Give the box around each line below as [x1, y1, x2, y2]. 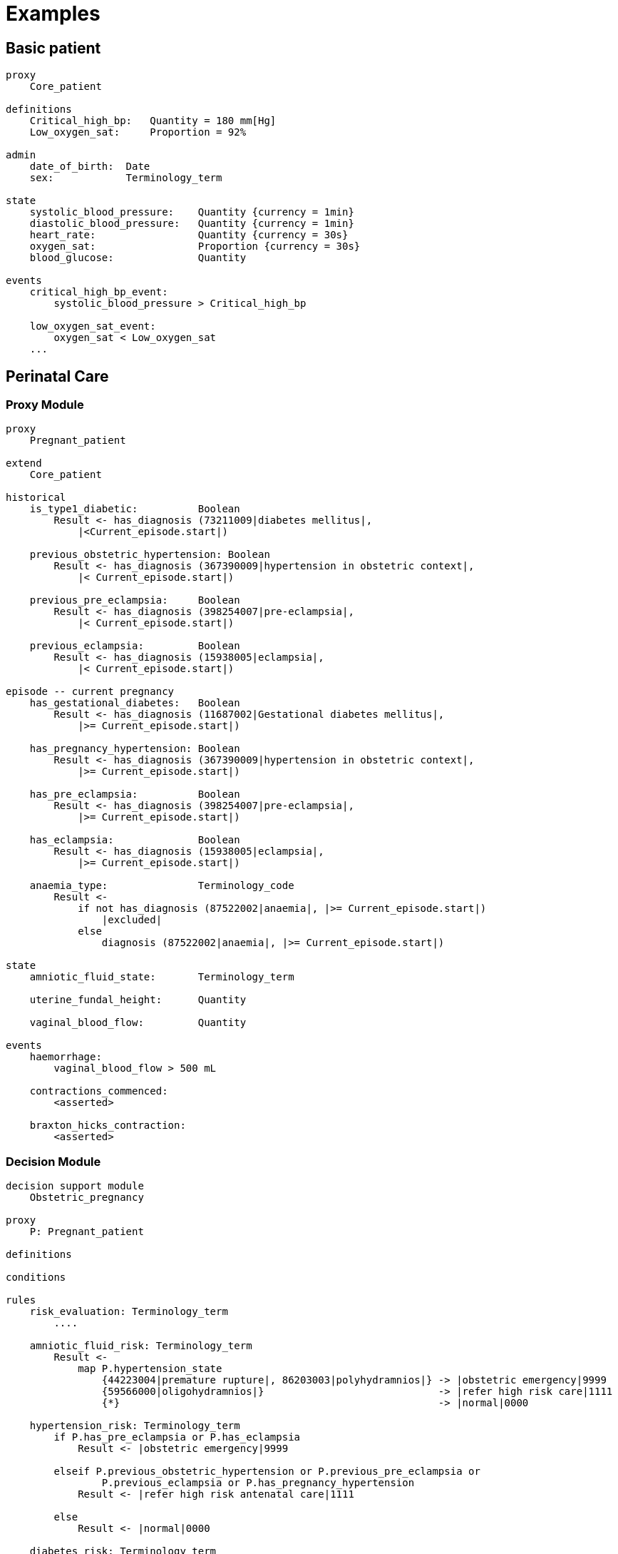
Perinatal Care [6, 367, 109, 385]
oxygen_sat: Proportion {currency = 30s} [29, 240, 361, 253]
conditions [6, 1271, 66, 1284]
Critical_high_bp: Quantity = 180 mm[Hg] [29, 115, 277, 127]
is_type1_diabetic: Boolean [29, 503, 240, 515]
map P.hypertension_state [78, 1363, 222, 1375]
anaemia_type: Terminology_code [29, 880, 294, 892]
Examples [6, 1, 101, 26]
